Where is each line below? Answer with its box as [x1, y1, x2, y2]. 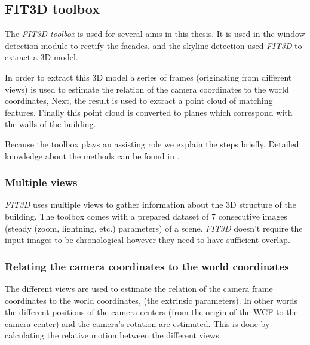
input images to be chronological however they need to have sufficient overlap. [5, 233, 290, 246]
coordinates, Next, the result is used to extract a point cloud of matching [5, 94, 273, 107]
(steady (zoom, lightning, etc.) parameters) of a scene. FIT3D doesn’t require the [5, 221, 303, 234]
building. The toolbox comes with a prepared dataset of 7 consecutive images [5, 210, 287, 222]
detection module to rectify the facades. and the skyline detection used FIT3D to [5, 39, 302, 51]
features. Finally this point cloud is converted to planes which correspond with [5, 106, 293, 118]
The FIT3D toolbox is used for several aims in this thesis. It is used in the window [5, 27, 305, 40]
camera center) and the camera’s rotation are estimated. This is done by [5, 317, 270, 329]
